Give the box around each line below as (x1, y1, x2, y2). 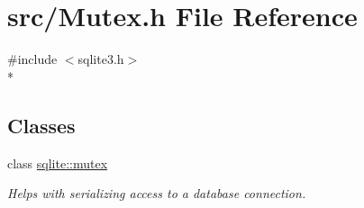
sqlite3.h (77, 50, 124, 68)
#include (7, 50, 58, 68)
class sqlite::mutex (7, 153, 108, 172)
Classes (7, 111, 76, 139)
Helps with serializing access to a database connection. (7, 184, 306, 203)
